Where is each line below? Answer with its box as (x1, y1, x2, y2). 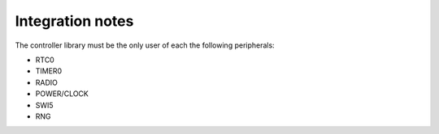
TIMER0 (35, 66, 63, 76)
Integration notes (15, 12, 134, 30)
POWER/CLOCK (35, 89, 89, 98)
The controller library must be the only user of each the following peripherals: (15, 40, 276, 50)
